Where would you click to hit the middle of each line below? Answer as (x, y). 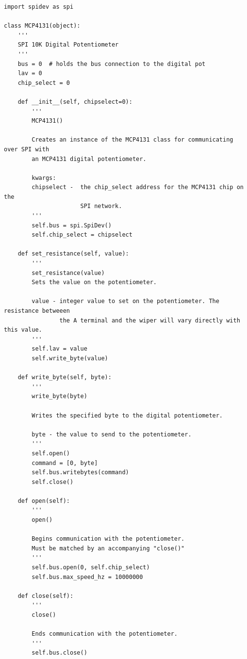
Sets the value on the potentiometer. (94, 282)
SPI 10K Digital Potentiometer (68, 45)
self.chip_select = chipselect (82, 235)
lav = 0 (30, 73)
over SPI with (27, 149)
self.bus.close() (59, 653)
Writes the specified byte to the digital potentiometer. (127, 415)
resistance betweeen (37, 311)
